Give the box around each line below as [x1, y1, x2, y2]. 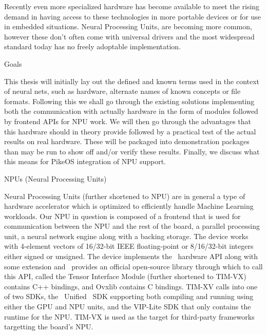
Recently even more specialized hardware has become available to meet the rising [4, 1, 260, 11]
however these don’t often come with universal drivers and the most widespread [4, 31, 255, 42]
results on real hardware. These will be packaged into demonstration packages [4, 136, 250, 147]
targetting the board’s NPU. [4, 321, 93, 332]
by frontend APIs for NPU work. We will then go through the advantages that [4, 115, 252, 126]
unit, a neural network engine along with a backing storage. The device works [4, 230, 249, 241]
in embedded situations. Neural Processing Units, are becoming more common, [4, 21, 252, 32]
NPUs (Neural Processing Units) [4, 173, 107, 184]
